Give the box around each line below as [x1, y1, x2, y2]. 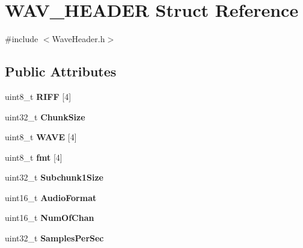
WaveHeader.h [52, 33, 105, 45]
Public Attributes [5, 62, 117, 81]
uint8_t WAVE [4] [5, 131, 77, 143]
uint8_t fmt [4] [5, 150, 63, 163]
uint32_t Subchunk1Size [5, 171, 103, 184]
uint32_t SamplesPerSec [5, 232, 104, 244]
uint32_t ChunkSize [5, 110, 85, 123]
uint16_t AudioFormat [5, 191, 97, 203]
